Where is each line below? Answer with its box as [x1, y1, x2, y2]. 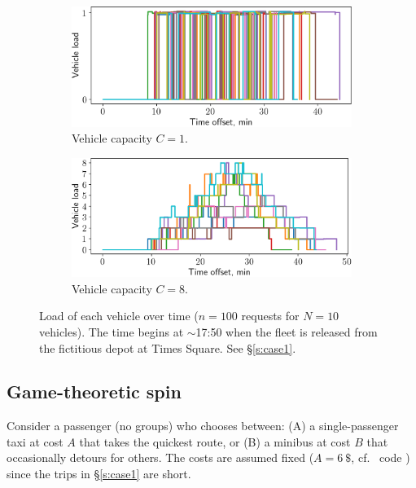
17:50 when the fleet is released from [195, 323, 378, 340]
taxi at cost [7, 433, 63, 450]
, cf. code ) [351, 449, 410, 466]
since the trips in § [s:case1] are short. [7, 465, 191, 482]
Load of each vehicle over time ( [39, 307, 199, 324]
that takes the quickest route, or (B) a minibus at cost [79, 433, 351, 450]
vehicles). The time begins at [39, 323, 184, 340]
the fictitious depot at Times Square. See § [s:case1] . [39, 339, 296, 356]
